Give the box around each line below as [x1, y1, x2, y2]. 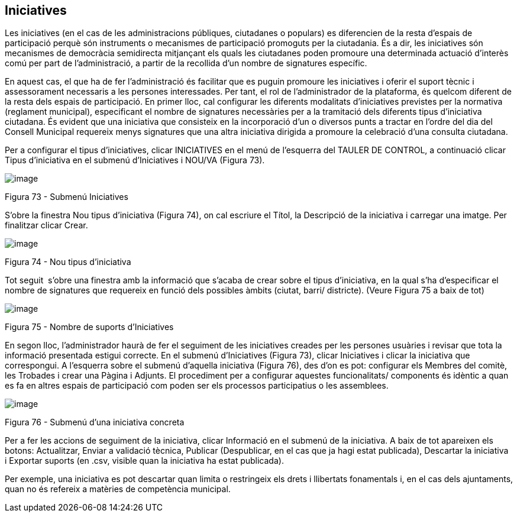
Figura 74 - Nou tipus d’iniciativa [5, 257, 131, 267]
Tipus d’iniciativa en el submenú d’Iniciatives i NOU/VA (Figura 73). [5, 155, 265, 166]
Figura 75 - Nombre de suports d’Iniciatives [5, 322, 174, 332]
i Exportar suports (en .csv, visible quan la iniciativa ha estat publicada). [5, 455, 284, 466]
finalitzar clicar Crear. [5, 220, 88, 231]
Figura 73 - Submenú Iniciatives [5, 192, 128, 202]
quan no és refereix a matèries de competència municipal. [5, 484, 231, 495]
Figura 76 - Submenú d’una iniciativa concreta [5, 417, 185, 428]
